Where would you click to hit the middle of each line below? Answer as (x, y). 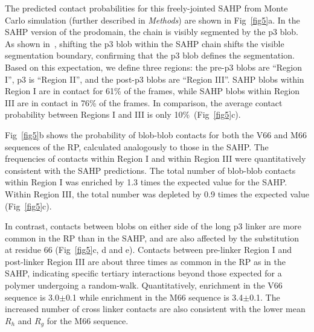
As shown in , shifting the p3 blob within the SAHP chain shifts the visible (145, 43)
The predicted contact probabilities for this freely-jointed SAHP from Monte (146, 8)
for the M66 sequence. (88, 320)
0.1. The (265, 297)
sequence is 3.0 (32, 297)
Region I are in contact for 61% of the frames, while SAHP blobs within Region (152, 91)
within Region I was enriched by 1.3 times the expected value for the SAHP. (146, 182)
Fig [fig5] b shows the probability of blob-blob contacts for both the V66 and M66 (156, 134)
